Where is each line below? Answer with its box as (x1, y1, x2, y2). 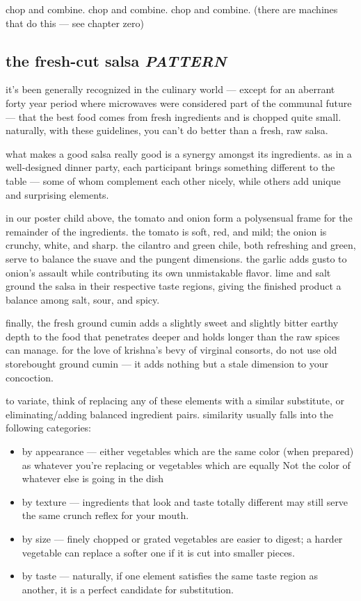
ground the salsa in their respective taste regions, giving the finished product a (6, 279, 342, 293)
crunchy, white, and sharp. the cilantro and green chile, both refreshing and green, (6, 238, 356, 252)
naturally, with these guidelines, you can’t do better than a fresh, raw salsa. (6, 123, 328, 138)
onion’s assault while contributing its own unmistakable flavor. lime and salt (6, 265, 331, 279)
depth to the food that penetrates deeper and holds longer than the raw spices (6, 329, 340, 343)
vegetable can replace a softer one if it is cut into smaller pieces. (22, 545, 295, 559)
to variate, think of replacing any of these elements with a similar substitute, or (6, 393, 345, 408)
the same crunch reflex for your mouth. (22, 508, 189, 522)
